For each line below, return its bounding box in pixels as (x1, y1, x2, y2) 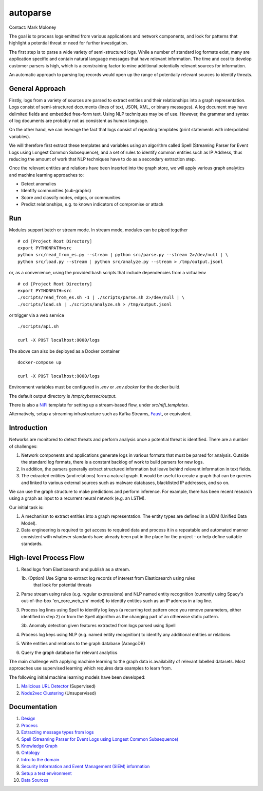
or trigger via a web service (9, 312, 64, 318)
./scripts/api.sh (18, 324, 59, 329)
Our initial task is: (9, 504, 44, 510)
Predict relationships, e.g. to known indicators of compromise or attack (21, 202, 164, 207)
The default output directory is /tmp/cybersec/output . (9, 393, 117, 399)
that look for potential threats (33, 582, 92, 588)
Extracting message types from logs (21, 730, 94, 735)
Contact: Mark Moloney (9, 24, 56, 30)
